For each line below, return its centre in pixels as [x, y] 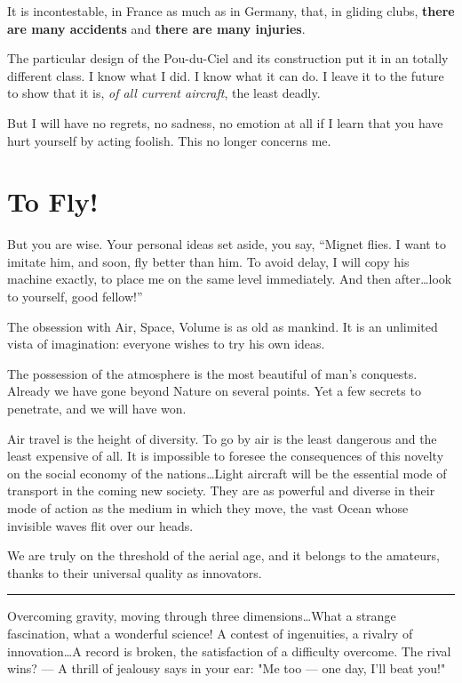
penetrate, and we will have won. [97, 409]
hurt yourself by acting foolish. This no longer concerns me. [169, 140]
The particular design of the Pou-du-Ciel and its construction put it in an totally [228, 58]
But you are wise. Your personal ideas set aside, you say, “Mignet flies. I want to [227, 244]
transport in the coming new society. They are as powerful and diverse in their [221, 490]
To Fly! [53, 201]
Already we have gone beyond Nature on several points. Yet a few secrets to [214, 391]
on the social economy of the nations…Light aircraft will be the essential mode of [227, 473]
